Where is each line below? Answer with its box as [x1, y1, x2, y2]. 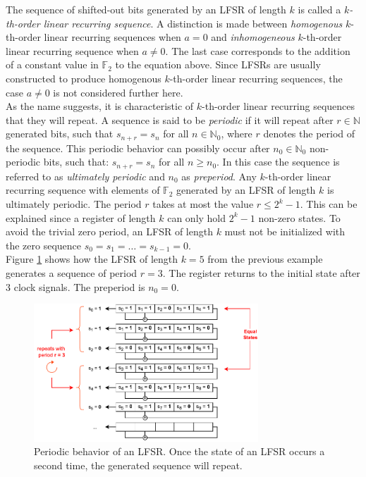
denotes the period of [263, 126, 355, 141]
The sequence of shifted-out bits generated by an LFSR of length [6, 2, 286, 16]
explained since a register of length [6, 210, 156, 225]
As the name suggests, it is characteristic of [6, 99, 194, 113]
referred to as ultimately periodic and [6, 168, 165, 183]
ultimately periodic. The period [6, 197, 142, 211]
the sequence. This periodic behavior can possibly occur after [6, 140, 270, 155]
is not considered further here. [53, 85, 183, 99]
